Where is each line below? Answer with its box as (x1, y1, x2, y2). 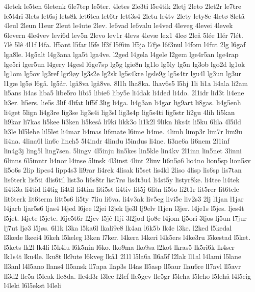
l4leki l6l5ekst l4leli (4, 280, 61, 291)
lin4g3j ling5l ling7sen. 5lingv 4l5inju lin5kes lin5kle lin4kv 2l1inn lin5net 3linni (4, 145, 242, 155)
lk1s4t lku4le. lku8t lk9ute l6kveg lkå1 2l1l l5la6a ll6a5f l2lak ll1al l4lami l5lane (4, 251, 241, 262)
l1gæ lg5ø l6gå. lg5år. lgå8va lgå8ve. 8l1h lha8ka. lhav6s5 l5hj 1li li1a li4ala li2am (4, 78, 248, 88)
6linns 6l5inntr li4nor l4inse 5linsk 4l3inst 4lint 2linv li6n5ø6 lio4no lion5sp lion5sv (4, 155, 251, 165)
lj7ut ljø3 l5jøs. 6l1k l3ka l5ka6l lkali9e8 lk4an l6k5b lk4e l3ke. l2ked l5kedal (4, 222, 232, 233)
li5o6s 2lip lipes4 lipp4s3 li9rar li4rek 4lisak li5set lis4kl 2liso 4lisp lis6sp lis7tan (4, 165, 242, 175)
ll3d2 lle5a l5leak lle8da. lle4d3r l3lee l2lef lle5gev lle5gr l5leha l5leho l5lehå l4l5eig (4, 270, 251, 281)
